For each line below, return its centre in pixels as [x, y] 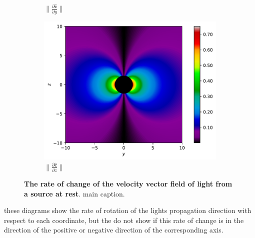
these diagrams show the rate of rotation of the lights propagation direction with [128, 210]
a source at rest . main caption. [74, 193]
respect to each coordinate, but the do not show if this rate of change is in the [124, 220]
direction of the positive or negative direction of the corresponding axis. [114, 230]
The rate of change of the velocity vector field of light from [128, 184]
